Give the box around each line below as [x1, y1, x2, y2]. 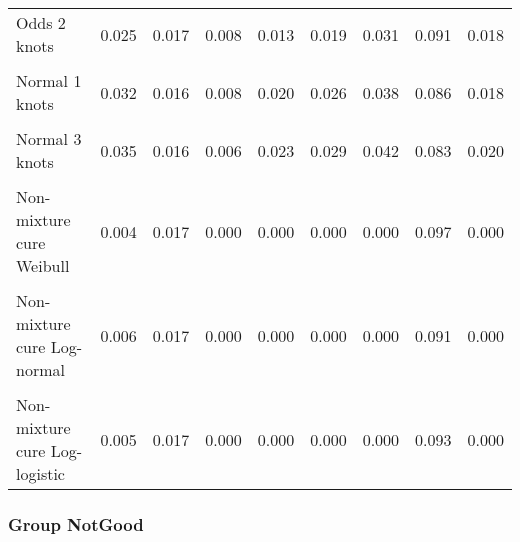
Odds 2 [16, 11, 66, 34]
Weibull [16, 254, 70, 277]
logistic [16, 462, 65, 485]
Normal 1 [16, 69, 82, 92]
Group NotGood [8, 511, 144, 536]
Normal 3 [16, 127, 82, 150]
